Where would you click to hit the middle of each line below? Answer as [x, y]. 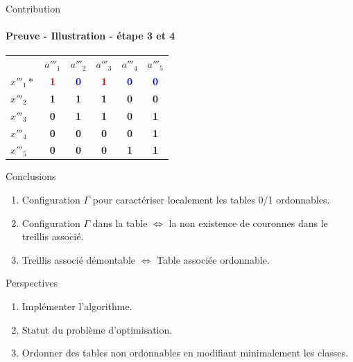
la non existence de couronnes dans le [248, 223]
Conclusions [31, 176]
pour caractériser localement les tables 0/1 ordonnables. [211, 200]
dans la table [120, 223]
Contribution [33, 8]
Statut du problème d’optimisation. [97, 329]
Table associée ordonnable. [213, 259]
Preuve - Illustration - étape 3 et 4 [91, 36]
